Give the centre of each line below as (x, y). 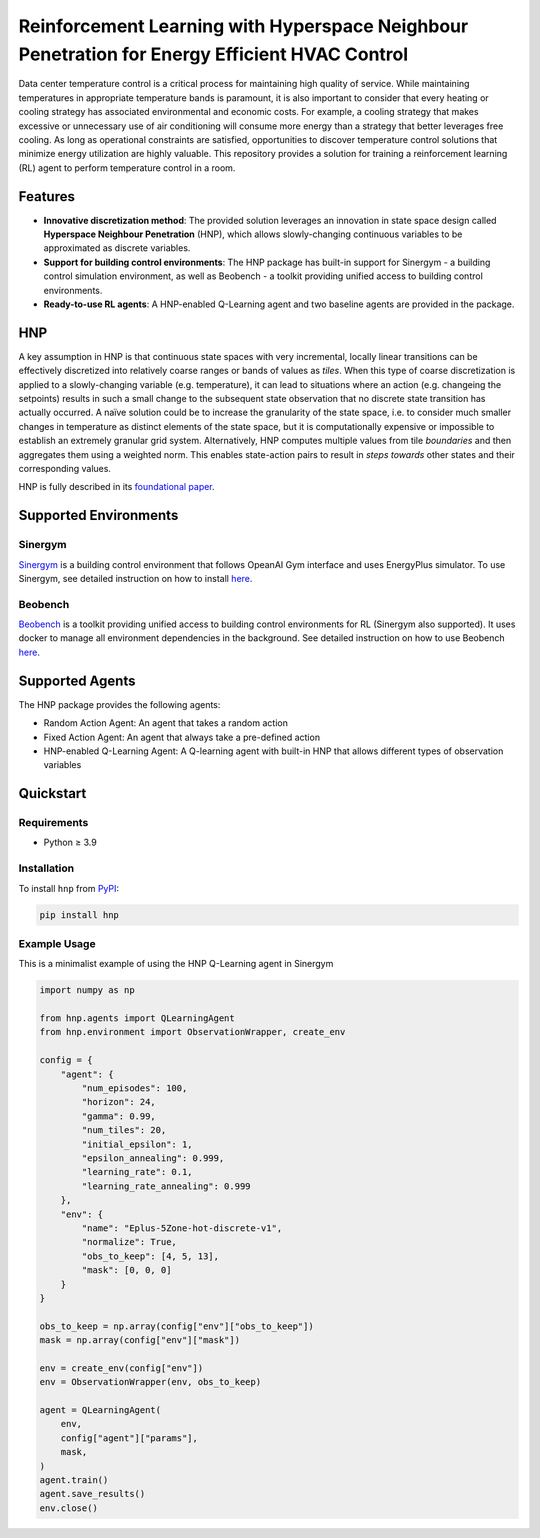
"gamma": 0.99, (119, 1116)
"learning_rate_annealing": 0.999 (166, 1186)
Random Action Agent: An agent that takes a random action (166, 723)
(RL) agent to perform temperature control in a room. (127, 167)
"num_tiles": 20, (124, 1130)
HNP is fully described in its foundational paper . (116, 487)
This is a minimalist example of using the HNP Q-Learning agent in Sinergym (176, 964)
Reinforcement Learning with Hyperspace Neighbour (243, 26)
